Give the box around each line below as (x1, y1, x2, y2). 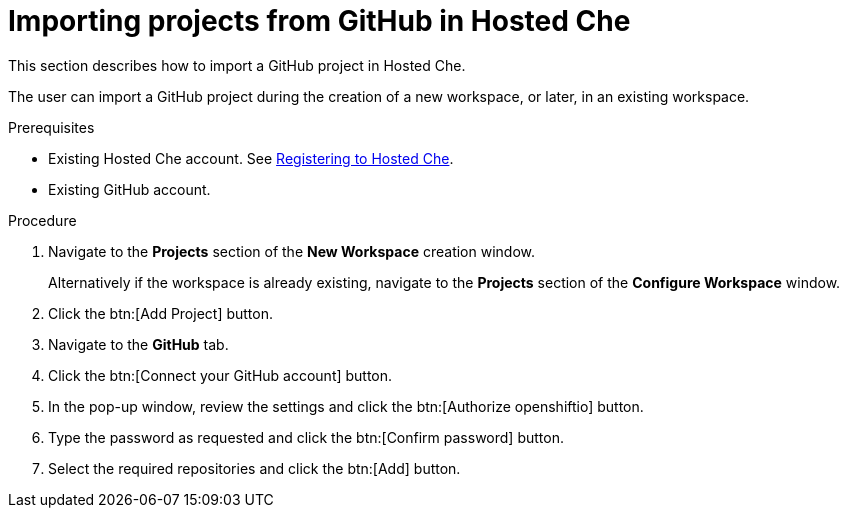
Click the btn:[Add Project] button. (48, 304, 274, 322)
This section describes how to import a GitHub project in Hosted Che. (8, 56, 466, 74)
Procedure (8, 211, 77, 229)
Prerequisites (8, 118, 95, 136)
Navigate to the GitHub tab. (48, 335, 229, 353)
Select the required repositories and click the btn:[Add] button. (48, 459, 461, 477)
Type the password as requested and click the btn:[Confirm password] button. (48, 428, 564, 446)
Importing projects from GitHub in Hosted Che (8, 4, 631, 38)
